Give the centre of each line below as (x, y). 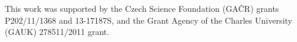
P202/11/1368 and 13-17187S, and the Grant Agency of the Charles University (148, 20)
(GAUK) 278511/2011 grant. (57, 32)
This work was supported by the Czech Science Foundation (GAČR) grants (142, 8)
